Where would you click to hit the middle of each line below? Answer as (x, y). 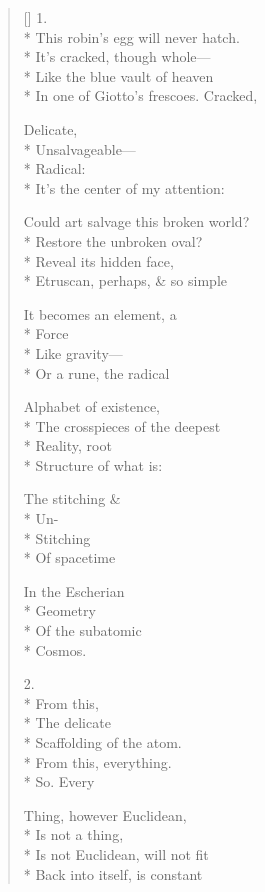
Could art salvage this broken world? (136, 221)
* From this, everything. (97, 761)
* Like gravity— (73, 352)
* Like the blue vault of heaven (118, 75)
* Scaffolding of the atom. (102, 742)
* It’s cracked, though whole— (117, 56)
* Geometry (59, 610)
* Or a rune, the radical (96, 372)
